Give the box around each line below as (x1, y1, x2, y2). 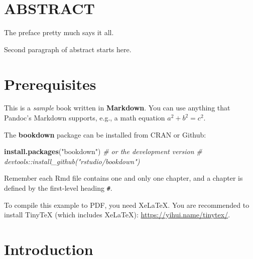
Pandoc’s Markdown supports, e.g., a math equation (4, 112, 165, 123)
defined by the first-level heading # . (4, 183, 112, 193)
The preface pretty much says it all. (4, 27, 114, 38)
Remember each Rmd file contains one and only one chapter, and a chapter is (4, 173, 243, 183)
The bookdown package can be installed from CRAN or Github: (4, 129, 206, 140)
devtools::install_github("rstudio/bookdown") (4, 156, 140, 166)
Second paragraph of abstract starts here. (4, 44, 132, 54)
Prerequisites (4, 73, 96, 94)
